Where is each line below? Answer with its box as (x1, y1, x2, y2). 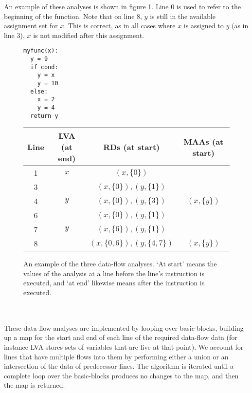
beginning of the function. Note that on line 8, (4, 11, 142, 21)
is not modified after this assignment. (33, 30, 144, 40)
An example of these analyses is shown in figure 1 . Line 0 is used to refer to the (4, 1, 241, 11)
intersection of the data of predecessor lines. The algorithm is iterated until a (4, 361, 234, 371)
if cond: (30, 63, 58, 71)
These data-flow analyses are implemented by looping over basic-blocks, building (4, 322, 244, 333)
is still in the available (150, 11, 216, 21)
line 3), (4, 30, 25, 40)
